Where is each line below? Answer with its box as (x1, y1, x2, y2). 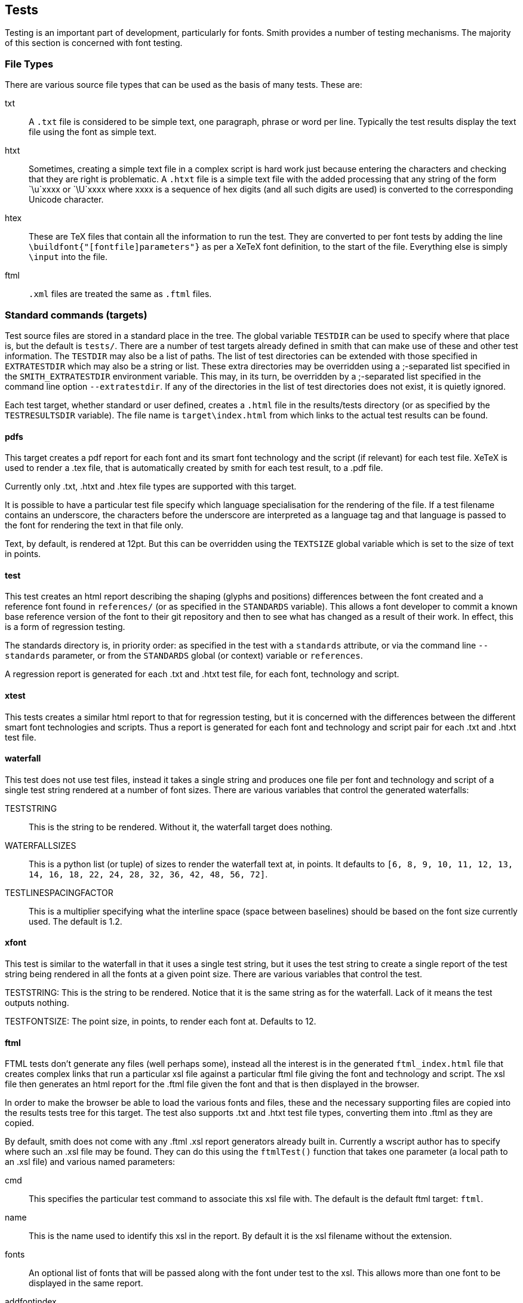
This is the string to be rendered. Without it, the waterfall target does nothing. (29, 821, 333, 832)
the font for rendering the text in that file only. (5, 520, 184, 531)
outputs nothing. (5, 998, 69, 1008)
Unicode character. (29, 194, 104, 205)
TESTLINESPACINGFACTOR (5, 887, 113, 898)
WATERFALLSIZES (5, 840, 76, 851)
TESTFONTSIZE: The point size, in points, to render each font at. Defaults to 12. (5, 1016, 316, 1027)
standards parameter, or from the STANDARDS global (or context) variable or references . (5, 650, 363, 661)
